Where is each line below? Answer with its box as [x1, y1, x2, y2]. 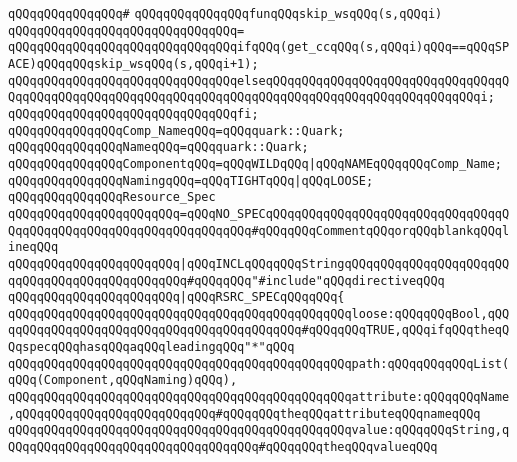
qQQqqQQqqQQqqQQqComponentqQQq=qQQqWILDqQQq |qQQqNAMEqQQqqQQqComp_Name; [8, 156, 502, 171]
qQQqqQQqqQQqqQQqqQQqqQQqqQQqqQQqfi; [8, 106, 259, 121]
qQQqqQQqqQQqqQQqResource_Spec [8, 190, 216, 205]
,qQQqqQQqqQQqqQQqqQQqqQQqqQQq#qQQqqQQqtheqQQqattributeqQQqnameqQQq [8, 406, 481, 421]
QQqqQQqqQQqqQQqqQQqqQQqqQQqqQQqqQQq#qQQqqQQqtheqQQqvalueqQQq [8, 440, 438, 455]
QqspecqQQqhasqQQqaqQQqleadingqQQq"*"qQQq [8, 340, 295, 355]
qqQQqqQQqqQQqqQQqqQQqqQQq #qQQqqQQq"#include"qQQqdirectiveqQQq [8, 273, 445, 288]
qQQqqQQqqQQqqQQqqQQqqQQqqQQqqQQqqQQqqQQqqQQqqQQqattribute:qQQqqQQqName [8, 390, 510, 405]
